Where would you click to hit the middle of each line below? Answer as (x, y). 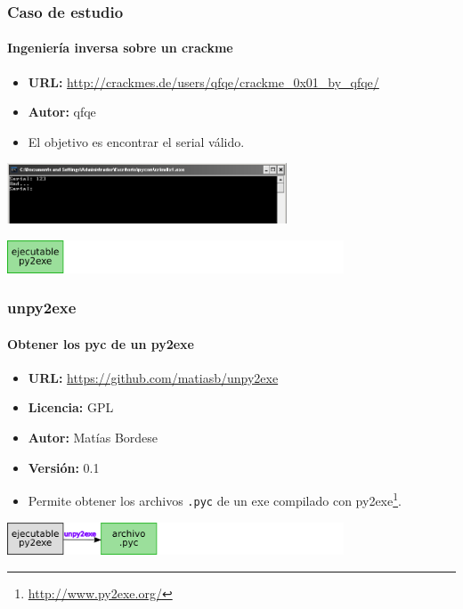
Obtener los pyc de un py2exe (101, 343)
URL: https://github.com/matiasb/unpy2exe (153, 377)
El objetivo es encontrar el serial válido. (136, 141)
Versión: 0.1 (64, 467)
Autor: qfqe (62, 112)
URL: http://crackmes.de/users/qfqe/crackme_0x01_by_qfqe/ (203, 81)
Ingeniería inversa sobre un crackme (120, 48)
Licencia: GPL (71, 407)
